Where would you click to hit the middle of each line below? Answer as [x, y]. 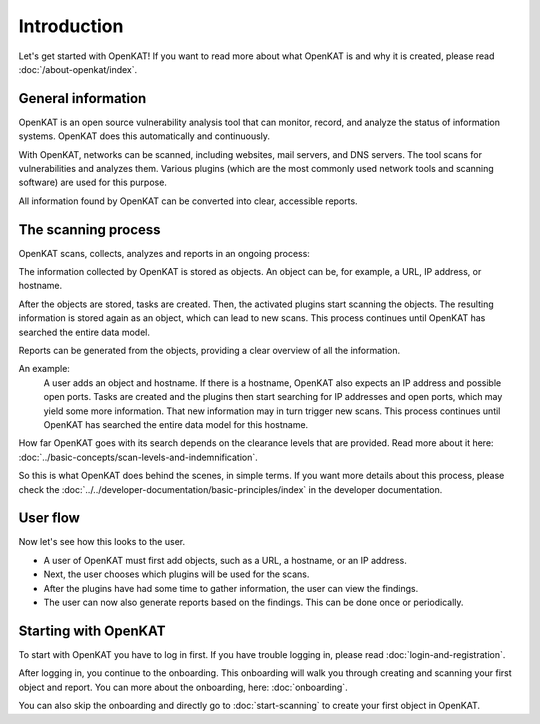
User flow [49, 518]
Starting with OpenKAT [92, 630]
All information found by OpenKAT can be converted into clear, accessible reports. [188, 201]
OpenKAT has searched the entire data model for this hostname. [176, 424]
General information [82, 98]
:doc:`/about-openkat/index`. [78, 69]
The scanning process [89, 229]
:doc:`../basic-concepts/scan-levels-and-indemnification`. [138, 457]
